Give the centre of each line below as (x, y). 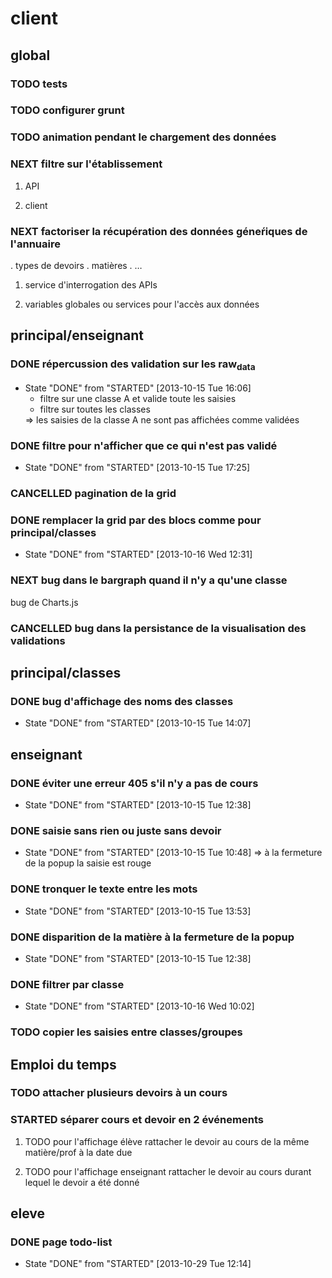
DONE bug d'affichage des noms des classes (122, 701)
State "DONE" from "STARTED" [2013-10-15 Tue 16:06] (138, 388)
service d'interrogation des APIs (91, 284)
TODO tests (39, 84)
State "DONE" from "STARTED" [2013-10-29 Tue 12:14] (138, 1264)
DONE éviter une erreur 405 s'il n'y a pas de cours (134, 783)
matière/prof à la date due (78, 1152)
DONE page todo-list (61, 1242)
